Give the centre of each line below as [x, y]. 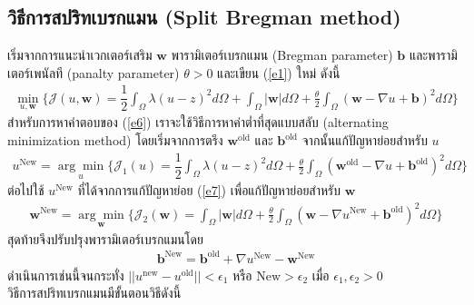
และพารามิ [433, 55]
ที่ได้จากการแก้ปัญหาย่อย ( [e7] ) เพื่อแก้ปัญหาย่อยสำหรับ [209, 190]
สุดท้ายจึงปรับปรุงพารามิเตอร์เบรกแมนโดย [105, 238]
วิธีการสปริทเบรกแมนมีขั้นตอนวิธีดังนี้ [94, 293]
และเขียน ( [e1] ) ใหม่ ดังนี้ [279, 72]
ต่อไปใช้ [26, 190]
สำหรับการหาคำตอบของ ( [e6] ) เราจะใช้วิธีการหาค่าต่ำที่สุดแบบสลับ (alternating [198, 122]
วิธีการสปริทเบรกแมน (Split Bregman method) [204, 17]
